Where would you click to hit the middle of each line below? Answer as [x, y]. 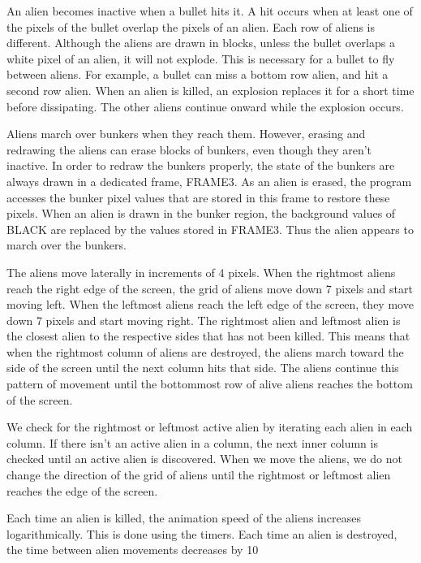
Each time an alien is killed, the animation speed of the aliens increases [184, 518]
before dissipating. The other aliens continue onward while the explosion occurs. [205, 106]
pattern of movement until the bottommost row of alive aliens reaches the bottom [210, 384]
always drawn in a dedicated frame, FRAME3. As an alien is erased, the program [209, 181]
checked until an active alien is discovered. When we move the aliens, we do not [204, 459]
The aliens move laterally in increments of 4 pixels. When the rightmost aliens [201, 272]
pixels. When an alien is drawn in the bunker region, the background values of [201, 213]
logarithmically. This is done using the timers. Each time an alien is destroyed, [202, 533]
